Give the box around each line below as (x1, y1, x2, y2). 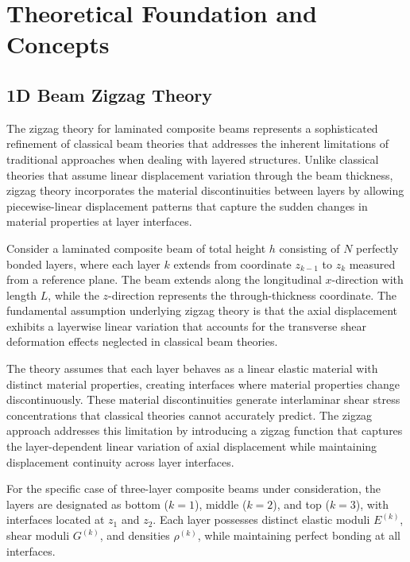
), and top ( (273, 495, 330, 512)
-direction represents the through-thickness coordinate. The (108, 286, 397, 303)
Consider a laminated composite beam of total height (6, 239, 266, 256)
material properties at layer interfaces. (6, 213, 192, 230)
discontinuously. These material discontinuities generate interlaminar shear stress (6, 391, 400, 408)
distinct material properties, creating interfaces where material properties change (6, 375, 400, 392)
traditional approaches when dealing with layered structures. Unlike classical (6, 150, 379, 167)
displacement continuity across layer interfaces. (6, 453, 234, 470)
